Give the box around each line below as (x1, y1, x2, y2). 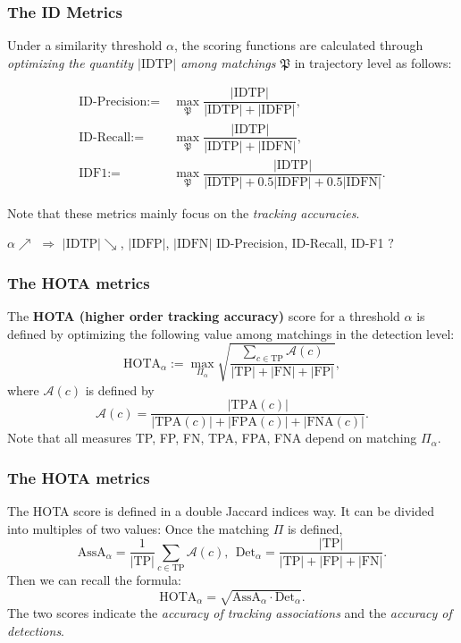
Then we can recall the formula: (7, 571, 181, 589)
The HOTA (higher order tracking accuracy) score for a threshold (7, 307, 400, 326)
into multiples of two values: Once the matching (7, 519, 269, 537)
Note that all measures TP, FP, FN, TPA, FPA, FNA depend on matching (7, 428, 417, 447)
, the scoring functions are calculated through (173, 36, 423, 55)
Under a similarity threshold (7, 36, 163, 55)
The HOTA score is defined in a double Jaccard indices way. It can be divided (7, 502, 435, 520)
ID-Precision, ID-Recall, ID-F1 (215, 233, 384, 252)
